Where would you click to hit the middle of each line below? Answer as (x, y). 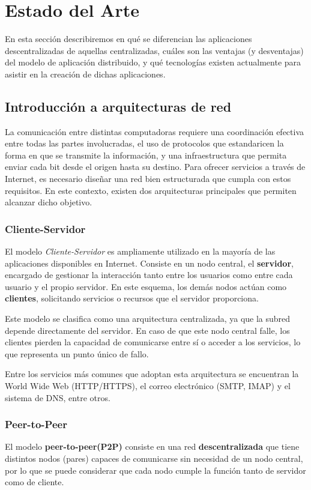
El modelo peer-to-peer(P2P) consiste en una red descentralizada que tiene (152, 446)
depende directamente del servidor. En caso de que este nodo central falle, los (147, 330)
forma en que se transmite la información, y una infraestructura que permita (146, 155)
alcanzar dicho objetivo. (49, 202)
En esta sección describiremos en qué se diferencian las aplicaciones (128, 39)
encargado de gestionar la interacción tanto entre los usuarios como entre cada (149, 275)
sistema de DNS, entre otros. (58, 397)
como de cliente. (35, 482)
